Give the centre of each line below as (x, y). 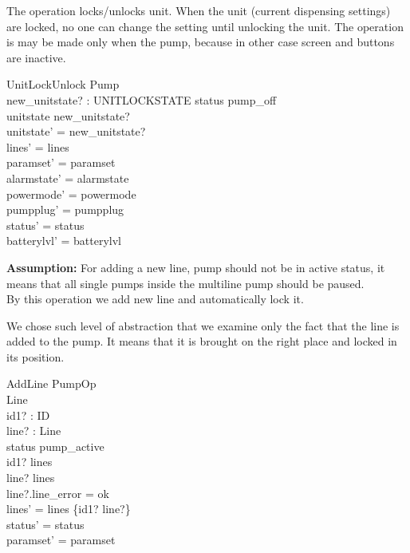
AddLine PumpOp (51, 383)
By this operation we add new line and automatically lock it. (155, 299)
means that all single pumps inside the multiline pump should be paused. (185, 283)
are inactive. (36, 57)
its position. (35, 356)
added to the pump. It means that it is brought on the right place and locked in (202, 341)
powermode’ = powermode (71, 194)
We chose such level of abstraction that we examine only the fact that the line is (203, 325)
